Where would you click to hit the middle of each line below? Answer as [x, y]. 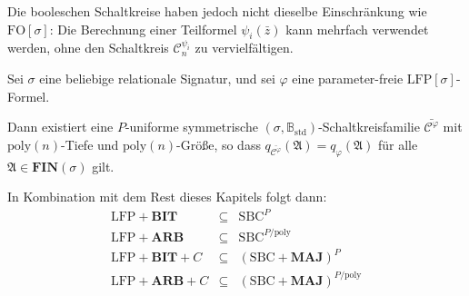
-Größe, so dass [219, 144]
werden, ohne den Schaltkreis [88, 48]
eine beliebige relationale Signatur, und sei [157, 78]
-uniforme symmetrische [191, 127]
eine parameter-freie [348, 78]
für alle [398, 144]
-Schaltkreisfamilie [369, 127]
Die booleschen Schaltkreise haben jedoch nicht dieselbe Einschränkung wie [217, 11]
